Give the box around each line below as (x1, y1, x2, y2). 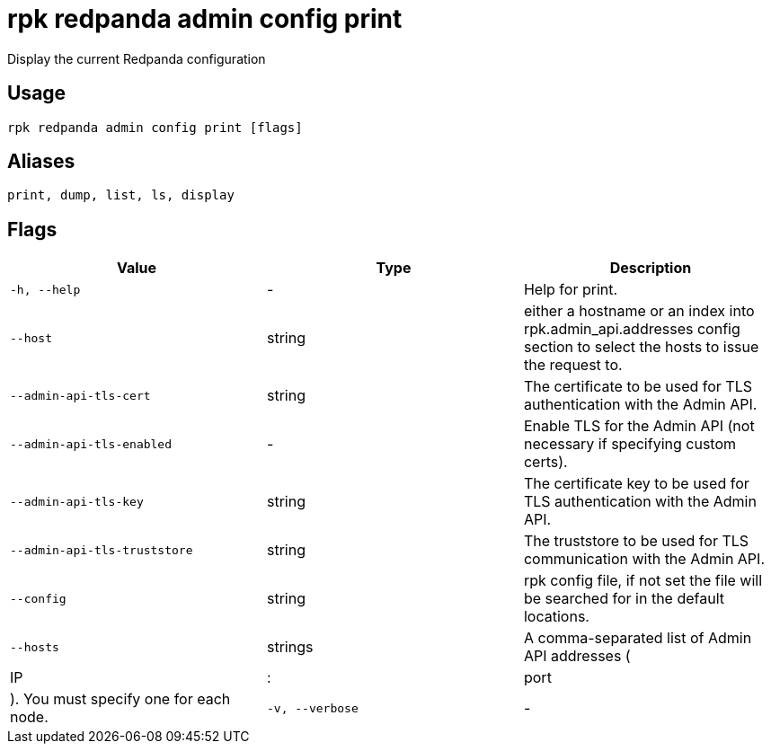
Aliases (7, 150, 75, 173)
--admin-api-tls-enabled (10, 437, 173, 451)
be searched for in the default (523, 589, 724, 608)
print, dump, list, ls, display (7, 188, 235, 203)
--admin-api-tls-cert (10, 388, 151, 402)
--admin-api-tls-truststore (10, 543, 193, 557)
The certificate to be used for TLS (523, 377, 752, 396)
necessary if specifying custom (523, 435, 737, 454)
